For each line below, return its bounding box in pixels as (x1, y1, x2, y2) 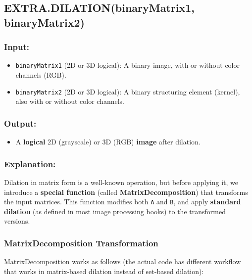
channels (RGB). (15, 70, 66, 80)
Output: (4, 117, 37, 129)
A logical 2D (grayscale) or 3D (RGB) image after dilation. (15, 137, 201, 147)
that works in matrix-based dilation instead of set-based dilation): (4, 266, 204, 276)
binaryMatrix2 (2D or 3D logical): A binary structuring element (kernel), (15, 86, 240, 96)
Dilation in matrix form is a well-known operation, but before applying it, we (4, 177, 238, 187)
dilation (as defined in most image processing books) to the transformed (4, 206, 226, 216)
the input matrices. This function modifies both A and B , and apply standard (4, 196, 241, 207)
